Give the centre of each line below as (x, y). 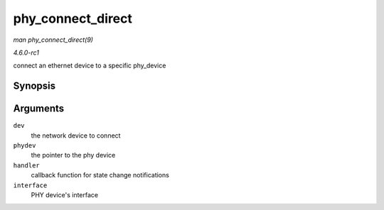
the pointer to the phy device (73, 155)
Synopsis (34, 86)
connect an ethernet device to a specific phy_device (90, 66)
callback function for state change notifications (100, 175)
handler (27, 165)
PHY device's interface (65, 194)
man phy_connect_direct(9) (53, 40)
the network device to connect (76, 136)
